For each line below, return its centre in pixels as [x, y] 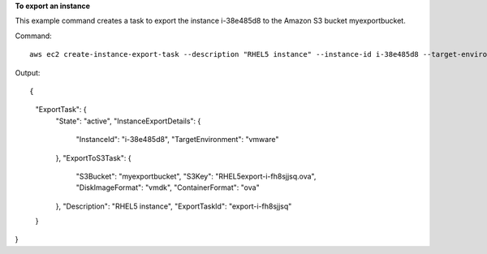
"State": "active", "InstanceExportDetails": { [128, 121]
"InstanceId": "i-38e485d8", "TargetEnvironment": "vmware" [177, 140]
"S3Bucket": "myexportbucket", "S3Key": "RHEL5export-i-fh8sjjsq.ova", [196, 176]
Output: [28, 72]
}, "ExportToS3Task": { [93, 157]
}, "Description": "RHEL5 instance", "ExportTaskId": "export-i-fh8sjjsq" [174, 206]
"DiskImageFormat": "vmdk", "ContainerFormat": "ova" [168, 187]
